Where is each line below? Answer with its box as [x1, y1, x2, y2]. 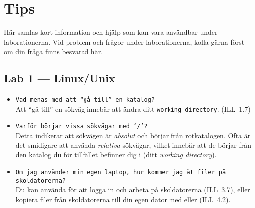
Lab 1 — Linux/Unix [4, 70, 115, 86]
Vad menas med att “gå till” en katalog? [15, 96, 155, 104]
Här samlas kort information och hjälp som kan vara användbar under [4, 27, 218, 37]
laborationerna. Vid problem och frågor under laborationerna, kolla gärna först [4, 36, 245, 47]
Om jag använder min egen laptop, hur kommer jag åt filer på [15, 168, 226, 176]
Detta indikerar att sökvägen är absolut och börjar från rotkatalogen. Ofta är [15, 130, 251, 140]
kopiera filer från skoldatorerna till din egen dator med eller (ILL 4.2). [15, 194, 231, 204]
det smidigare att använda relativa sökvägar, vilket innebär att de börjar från [15, 139, 251, 150]
